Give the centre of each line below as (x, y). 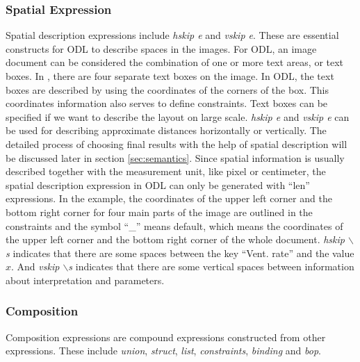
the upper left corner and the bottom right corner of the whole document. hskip (175, 239)
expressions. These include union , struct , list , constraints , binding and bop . (163, 351)
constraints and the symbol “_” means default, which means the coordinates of (174, 225)
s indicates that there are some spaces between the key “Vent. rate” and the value (180, 253)
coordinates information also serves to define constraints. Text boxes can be (167, 103)
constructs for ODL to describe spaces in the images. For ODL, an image (161, 48)
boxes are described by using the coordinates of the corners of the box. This (167, 89)
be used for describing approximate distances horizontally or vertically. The (166, 130)
